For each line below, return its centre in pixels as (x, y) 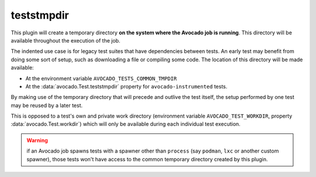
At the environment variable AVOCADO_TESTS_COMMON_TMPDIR (101, 78)
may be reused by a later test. (47, 105)
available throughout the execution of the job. (66, 40)
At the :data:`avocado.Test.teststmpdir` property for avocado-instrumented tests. (126, 86)
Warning (37, 140)
